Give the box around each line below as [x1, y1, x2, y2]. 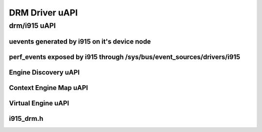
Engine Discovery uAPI [9, 68, 80, 76]
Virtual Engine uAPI [9, 99, 69, 107]
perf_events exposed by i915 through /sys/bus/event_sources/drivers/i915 [9, 53, 240, 61]
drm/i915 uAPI [9, 21, 56, 30]
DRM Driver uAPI [9, 7, 78, 18]
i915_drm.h [9, 114, 44, 123]
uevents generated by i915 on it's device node [9, 37, 151, 45]
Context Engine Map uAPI [9, 84, 88, 92]
